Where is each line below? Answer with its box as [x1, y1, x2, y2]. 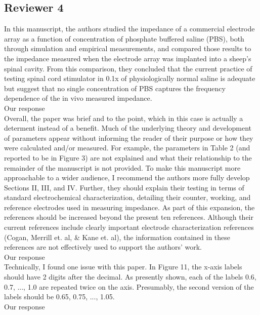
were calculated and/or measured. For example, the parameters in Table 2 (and [4, 142, 250, 153]
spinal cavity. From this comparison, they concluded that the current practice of [4, 63, 252, 73]
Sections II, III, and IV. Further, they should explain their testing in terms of [4, 182, 244, 192]
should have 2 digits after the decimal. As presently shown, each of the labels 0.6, [4, 271, 256, 282]
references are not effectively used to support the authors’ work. [4, 242, 202, 252]
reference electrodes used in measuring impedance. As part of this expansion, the [4, 202, 255, 212]
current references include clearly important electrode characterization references [4, 222, 254, 232]
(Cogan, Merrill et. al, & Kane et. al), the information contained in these [4, 231, 231, 242]
